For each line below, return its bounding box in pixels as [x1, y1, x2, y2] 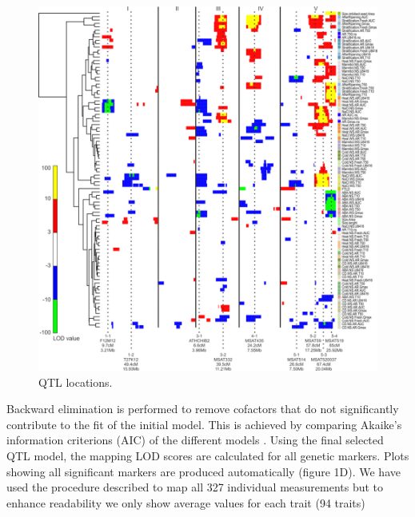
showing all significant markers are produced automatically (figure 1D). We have [6, 463, 401, 479]
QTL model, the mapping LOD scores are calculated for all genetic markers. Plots [6, 447, 409, 464]
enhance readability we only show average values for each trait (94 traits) [6, 494, 365, 511]
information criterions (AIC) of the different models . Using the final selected [6, 431, 384, 448]
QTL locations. [38, 373, 113, 390]
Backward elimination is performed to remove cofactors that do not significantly [6, 400, 399, 417]
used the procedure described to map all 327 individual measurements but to [6, 479, 384, 495]
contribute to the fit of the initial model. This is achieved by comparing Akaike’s [6, 416, 402, 432]
